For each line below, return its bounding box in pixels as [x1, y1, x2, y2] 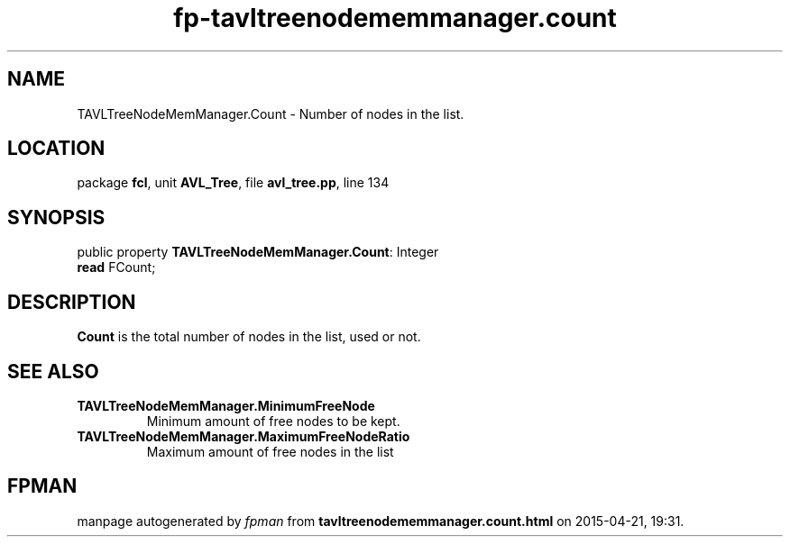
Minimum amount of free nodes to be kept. [146, 413, 400, 429]
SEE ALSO [7, 359, 99, 383]
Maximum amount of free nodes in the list [146, 443, 394, 459]
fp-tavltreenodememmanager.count [173, 3, 617, 33]
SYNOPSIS [7, 205, 106, 229]
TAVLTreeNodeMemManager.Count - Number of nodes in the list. [77, 105, 464, 122]
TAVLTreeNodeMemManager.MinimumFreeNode [77, 397, 375, 413]
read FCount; [77, 259, 156, 276]
